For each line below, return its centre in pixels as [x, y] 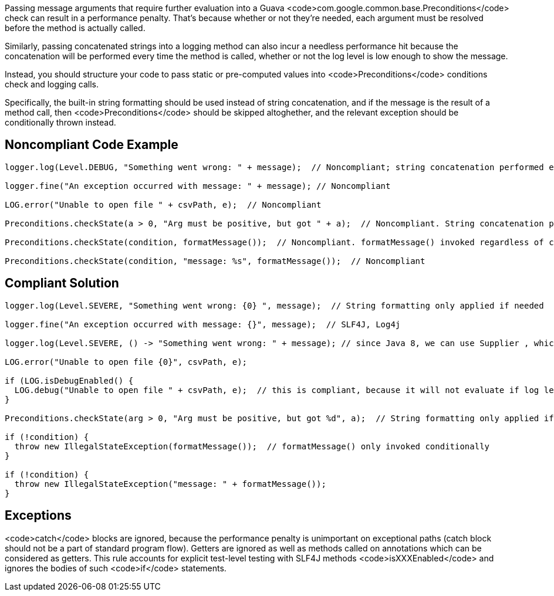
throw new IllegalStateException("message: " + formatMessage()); [170, 484]
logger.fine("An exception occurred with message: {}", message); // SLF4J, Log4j [203, 324]
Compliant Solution [62, 283]
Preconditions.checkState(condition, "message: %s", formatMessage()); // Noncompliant [215, 261]
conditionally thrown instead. [60, 122]
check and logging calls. [52, 84]
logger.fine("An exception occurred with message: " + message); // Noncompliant [198, 186]
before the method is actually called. [75, 28]
